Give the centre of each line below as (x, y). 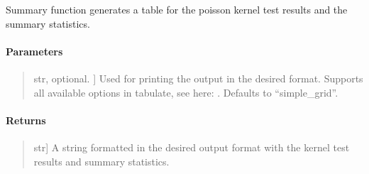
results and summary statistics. (101, 161)
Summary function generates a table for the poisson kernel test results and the (177, 9)
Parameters (34, 51)
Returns (26, 120)
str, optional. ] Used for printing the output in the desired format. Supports (198, 78)
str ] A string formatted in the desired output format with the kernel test (192, 147)
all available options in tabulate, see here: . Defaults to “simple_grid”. (186, 92)
